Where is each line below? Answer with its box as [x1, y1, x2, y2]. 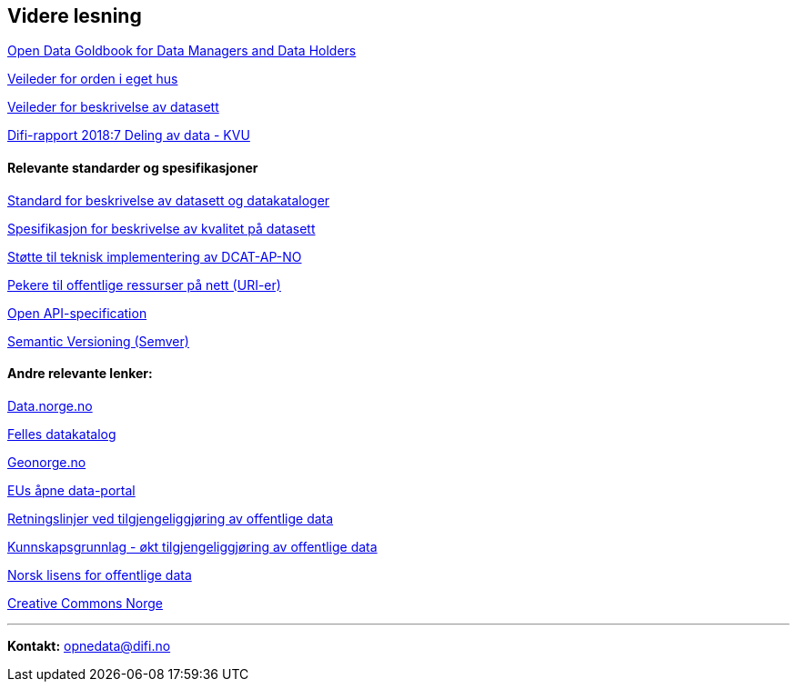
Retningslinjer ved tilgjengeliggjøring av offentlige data [7, 510, 334, 526]
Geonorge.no [7, 454, 86, 470]
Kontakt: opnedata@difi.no [7, 637, 171, 654]
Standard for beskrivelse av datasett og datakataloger [7, 192, 330, 208]
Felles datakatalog [7, 425, 116, 442]
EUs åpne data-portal [7, 482, 136, 498]
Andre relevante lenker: [7, 365, 153, 382]
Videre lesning [7, 5, 142, 27]
